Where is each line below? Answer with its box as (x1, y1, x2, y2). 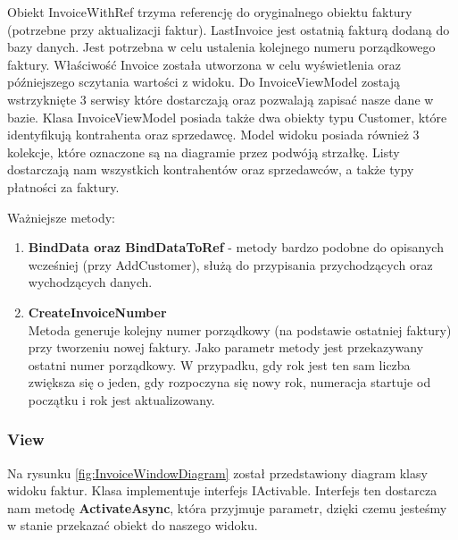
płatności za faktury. (7, 177, 120, 196)
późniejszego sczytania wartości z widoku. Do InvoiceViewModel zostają (7, 72, 400, 91)
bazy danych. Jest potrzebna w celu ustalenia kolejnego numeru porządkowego (7, 38, 436, 56)
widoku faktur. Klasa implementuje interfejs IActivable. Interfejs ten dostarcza (7, 481, 437, 500)
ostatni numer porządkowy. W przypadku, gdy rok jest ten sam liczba (28, 355, 411, 374)
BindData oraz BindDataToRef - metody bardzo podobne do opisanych (28, 238, 444, 257)
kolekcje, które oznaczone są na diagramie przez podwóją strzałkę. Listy (7, 142, 400, 161)
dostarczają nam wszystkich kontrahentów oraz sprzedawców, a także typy (7, 160, 414, 179)
